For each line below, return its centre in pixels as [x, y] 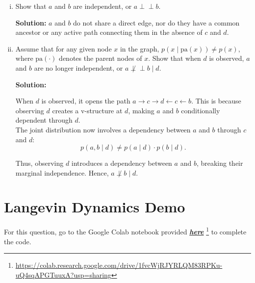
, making [141, 110]
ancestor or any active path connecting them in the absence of [109, 32]
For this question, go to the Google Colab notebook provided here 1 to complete [125, 231]
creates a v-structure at [87, 110]
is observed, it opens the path [86, 101]
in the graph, [140, 48]
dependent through [44, 120]
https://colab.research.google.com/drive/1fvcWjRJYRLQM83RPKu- [119, 265]
